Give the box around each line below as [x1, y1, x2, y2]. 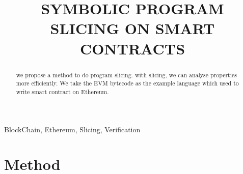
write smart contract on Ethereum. [16, 87, 109, 96]
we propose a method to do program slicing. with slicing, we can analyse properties [16, 70, 237, 79]
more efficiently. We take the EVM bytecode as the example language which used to [16, 79, 239, 88]
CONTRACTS [79, 38, 185, 59]
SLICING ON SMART [50, 18, 215, 39]
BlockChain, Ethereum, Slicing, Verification [4, 124, 141, 134]
